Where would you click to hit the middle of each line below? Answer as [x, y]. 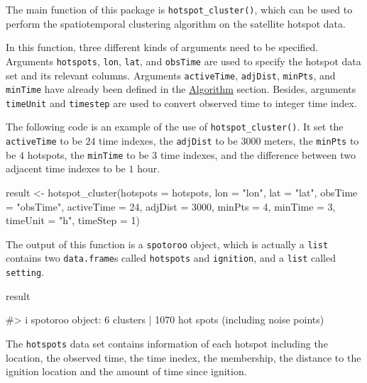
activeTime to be [44, 141]
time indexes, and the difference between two [258, 154]
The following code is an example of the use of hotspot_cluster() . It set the [175, 127]
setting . [25, 272]
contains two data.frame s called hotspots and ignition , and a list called [171, 258]
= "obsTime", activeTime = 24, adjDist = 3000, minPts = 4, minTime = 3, [171, 206]
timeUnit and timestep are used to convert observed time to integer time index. [181, 102]
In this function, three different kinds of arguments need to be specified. [162, 47]
